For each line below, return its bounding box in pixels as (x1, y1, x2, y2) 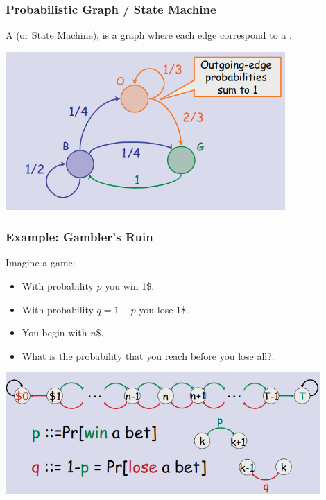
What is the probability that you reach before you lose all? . (22, 348, 275, 363)
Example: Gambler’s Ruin (6, 228, 153, 245)
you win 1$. (105, 279, 155, 293)
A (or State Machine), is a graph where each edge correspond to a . (6, 28, 292, 42)
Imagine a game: (6, 255, 76, 270)
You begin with (22, 325, 87, 340)
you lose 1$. (139, 302, 189, 316)
